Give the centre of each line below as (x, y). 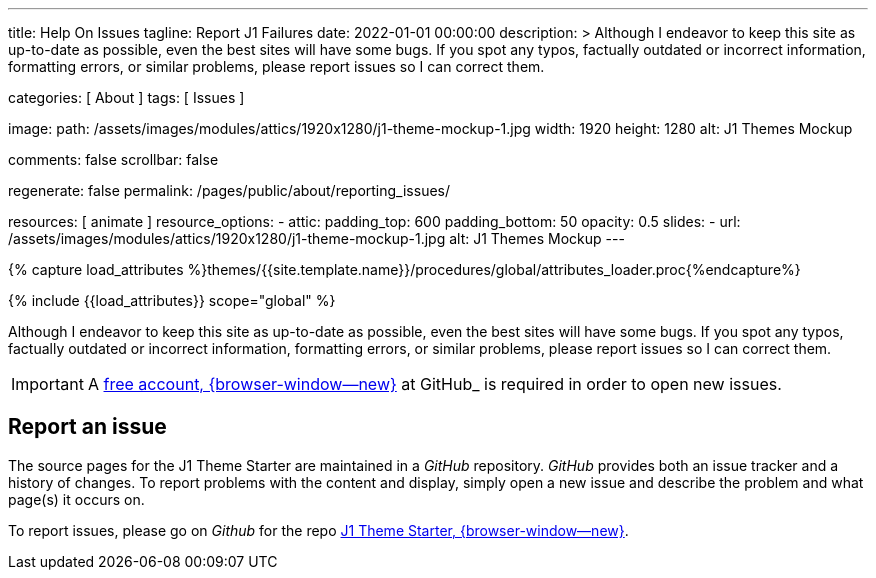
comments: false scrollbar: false (113, 159)
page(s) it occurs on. (76, 499)
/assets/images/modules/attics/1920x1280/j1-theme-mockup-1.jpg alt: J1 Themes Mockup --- (316, 238)
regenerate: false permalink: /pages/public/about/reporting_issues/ (229, 190)
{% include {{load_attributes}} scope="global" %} (172, 300)
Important (47, 384)
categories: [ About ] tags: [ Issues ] (126, 97)
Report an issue (87, 427)
